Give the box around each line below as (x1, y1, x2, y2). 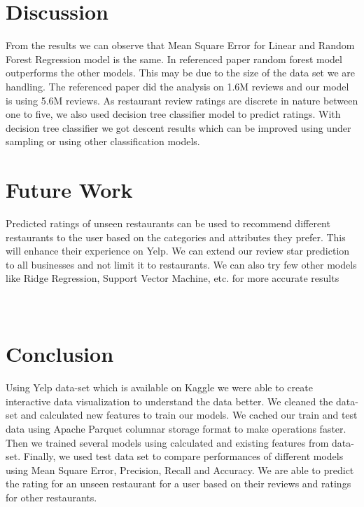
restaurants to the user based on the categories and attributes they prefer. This (6, 229, 346, 244)
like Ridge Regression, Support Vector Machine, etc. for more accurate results (6, 271, 339, 285)
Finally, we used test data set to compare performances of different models (23, 449, 344, 464)
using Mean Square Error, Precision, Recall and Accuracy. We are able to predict (6, 462, 354, 477)
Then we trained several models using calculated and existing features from (6, 435, 329, 449)
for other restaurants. (6, 490, 97, 505)
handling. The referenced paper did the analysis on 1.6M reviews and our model (6, 79, 349, 93)
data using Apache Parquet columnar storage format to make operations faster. (6, 421, 346, 436)
